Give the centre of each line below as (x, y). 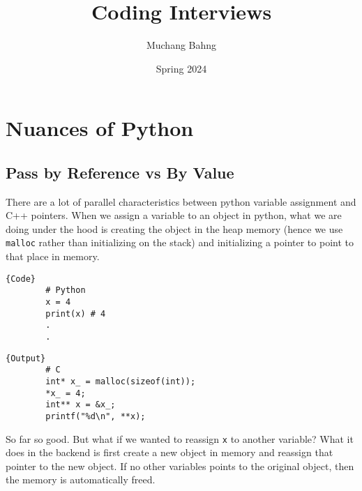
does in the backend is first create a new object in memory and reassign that (169, 452)
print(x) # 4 (76, 314)
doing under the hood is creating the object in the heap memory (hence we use (174, 228)
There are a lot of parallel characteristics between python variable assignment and (181, 201)
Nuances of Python (100, 128)
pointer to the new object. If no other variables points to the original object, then (180, 466)
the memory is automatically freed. (81, 479)
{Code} (21, 279)
